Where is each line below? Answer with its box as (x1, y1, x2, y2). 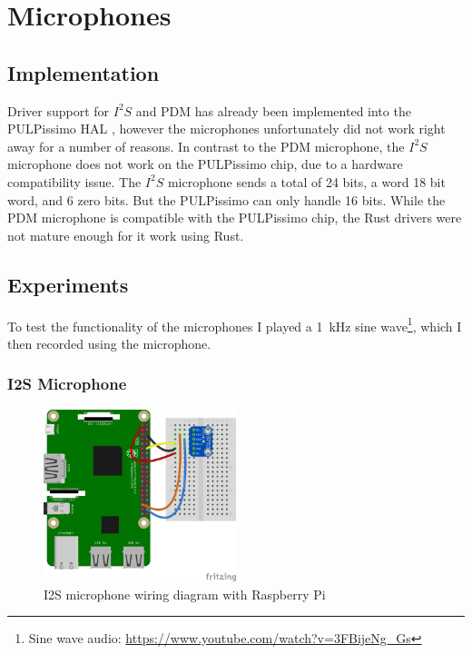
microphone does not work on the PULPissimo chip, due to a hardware (7, 154, 403, 173)
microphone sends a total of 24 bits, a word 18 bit (167, 172, 446, 191)
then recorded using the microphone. (7, 333, 211, 352)
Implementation (7, 58, 160, 86)
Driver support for (7, 101, 110, 120)
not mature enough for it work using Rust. (7, 225, 244, 244)
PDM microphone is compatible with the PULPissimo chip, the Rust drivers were (7, 208, 462, 227)
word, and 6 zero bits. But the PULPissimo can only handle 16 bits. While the (7, 190, 446, 209)
